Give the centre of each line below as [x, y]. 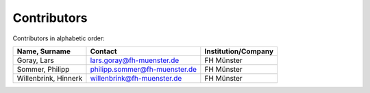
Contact [103, 51]
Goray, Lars [35, 60]
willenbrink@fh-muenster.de [136, 78]
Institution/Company [239, 51]
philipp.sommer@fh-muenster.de [144, 69]
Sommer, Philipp [43, 69]
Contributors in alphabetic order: [59, 38]
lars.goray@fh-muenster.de [135, 60]
